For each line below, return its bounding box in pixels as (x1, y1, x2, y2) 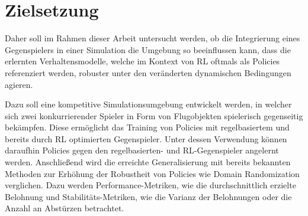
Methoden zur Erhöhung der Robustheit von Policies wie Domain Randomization (5, 167, 300, 179)
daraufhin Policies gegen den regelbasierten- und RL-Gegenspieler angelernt (5, 144, 279, 156)
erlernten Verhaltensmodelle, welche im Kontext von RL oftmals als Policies (5, 55, 280, 67)
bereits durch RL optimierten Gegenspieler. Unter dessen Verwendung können (5, 132, 287, 145)
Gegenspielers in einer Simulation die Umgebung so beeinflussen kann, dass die (5, 43, 291, 55)
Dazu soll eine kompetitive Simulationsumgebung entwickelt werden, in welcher (5, 98, 292, 110)
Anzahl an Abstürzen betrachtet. (5, 202, 124, 214)
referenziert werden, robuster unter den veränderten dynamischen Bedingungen (5, 66, 291, 78)
